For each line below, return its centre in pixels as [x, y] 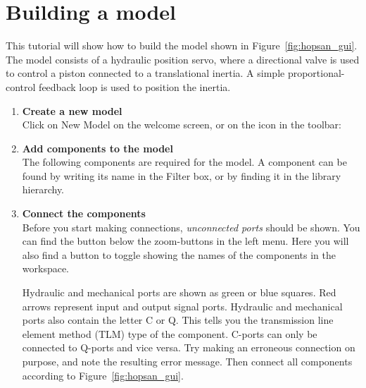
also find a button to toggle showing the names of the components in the [179, 254]
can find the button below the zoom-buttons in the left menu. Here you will [185, 241]
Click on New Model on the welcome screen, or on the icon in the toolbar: [182, 125]
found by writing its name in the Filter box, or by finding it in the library [182, 175]
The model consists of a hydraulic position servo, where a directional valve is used [183, 59]
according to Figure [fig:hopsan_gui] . [103, 375]
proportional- [316, 73]
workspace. [46, 268]
